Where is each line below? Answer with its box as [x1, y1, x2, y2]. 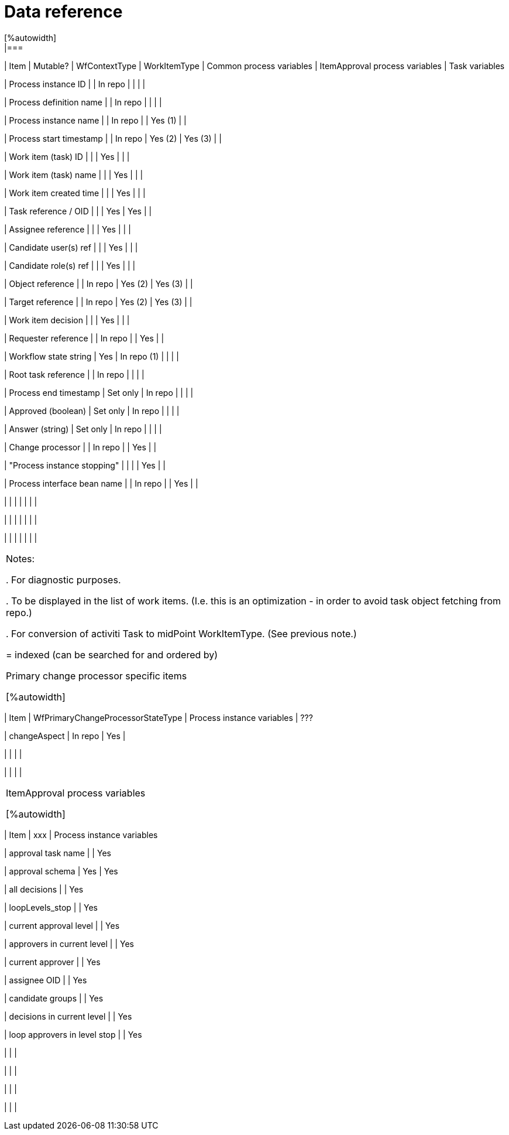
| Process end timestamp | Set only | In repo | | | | [4, 387, 194, 398]
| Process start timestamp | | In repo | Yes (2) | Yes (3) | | [4, 133, 222, 143]
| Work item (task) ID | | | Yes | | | [4, 151, 130, 162]
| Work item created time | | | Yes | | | [4, 187, 146, 198]
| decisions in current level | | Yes [4, 1011, 132, 1021]
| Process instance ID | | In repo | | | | [4, 78, 146, 89]
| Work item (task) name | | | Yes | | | [4, 169, 143, 180]
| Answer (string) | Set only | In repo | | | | [4, 423, 162, 434]
